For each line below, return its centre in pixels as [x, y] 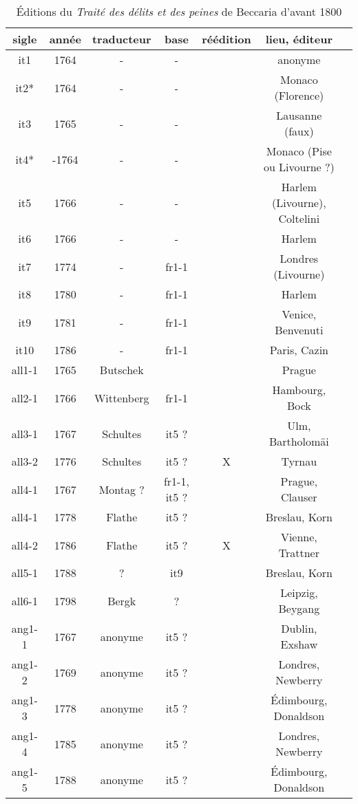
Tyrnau [299, 461]
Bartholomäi [299, 441]
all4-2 [24, 545]
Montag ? [122, 489]
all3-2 [24, 461]
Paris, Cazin [299, 350]
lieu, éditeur [299, 39]
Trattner [299, 553]
